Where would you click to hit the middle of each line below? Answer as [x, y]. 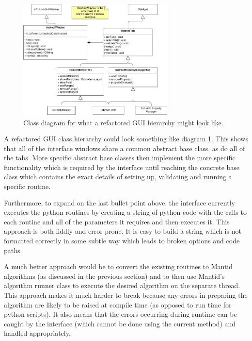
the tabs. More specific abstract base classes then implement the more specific [120, 158]
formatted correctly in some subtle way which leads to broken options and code [122, 241]
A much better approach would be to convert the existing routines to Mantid [118, 266]
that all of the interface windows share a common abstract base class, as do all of [125, 148]
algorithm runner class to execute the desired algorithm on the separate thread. [122, 285]
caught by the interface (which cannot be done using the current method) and [120, 323]
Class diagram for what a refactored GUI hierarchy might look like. [123, 122]
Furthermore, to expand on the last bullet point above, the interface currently [119, 202]
